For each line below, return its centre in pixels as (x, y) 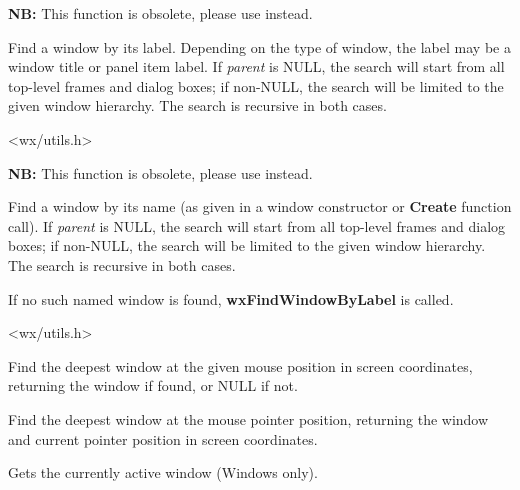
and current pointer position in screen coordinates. (163, 438)
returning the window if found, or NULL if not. (153, 385)
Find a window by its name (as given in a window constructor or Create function (260, 206)
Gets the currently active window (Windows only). (163, 472)
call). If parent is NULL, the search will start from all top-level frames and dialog (257, 225)
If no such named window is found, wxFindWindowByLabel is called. (231, 298)
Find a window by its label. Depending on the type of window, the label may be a (259, 46)
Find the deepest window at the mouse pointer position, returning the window (248, 418)
